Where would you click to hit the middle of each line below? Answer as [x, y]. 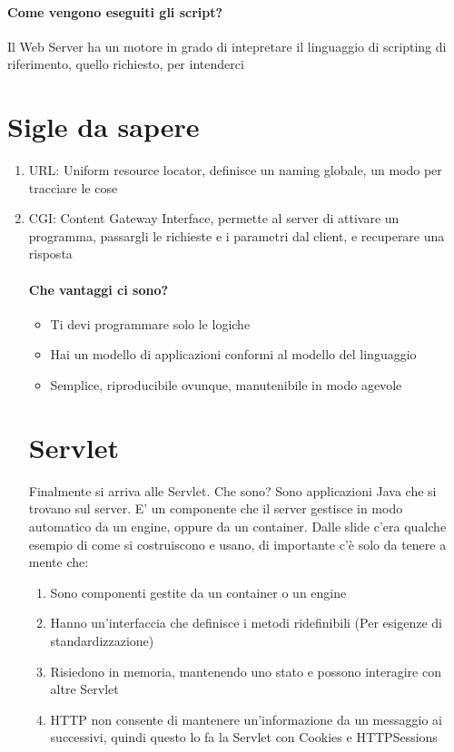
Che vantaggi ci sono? [99, 289]
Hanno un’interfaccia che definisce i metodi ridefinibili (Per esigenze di [246, 623]
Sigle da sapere [104, 127]
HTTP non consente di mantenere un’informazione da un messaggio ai [246, 719]
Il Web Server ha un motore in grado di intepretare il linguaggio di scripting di [227, 46]
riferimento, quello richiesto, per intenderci [126, 64]
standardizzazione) [102, 640]
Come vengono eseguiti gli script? [115, 11]
